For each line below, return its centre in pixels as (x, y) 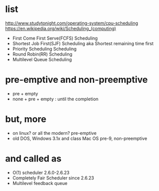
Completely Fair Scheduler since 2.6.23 (53, 178)
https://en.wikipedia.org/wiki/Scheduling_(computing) (61, 28)
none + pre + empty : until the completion (55, 99)
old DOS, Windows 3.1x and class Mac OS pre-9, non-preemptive (80, 138)
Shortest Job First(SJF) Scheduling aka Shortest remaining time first (83, 43)
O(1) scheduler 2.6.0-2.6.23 (41, 172)
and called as (33, 158)
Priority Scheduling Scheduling (44, 49)
